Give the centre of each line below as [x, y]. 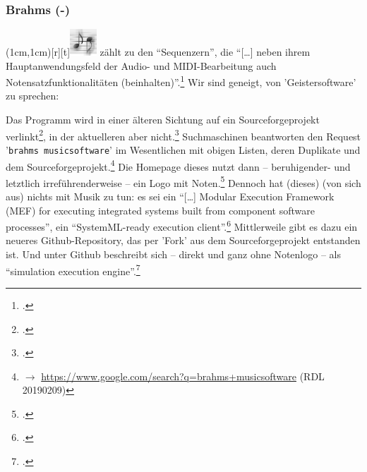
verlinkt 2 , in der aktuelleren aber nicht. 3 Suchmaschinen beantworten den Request [183, 135]
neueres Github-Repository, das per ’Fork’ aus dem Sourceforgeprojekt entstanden [183, 240]
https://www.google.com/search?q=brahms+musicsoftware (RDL [183, 376]
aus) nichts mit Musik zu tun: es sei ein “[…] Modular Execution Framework [170, 196]
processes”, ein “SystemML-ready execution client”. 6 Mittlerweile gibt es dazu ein [182, 225]
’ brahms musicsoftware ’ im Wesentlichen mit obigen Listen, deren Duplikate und [183, 149]
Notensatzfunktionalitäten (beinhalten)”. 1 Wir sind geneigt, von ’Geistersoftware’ [181, 81]
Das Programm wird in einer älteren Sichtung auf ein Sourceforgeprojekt [163, 120]
